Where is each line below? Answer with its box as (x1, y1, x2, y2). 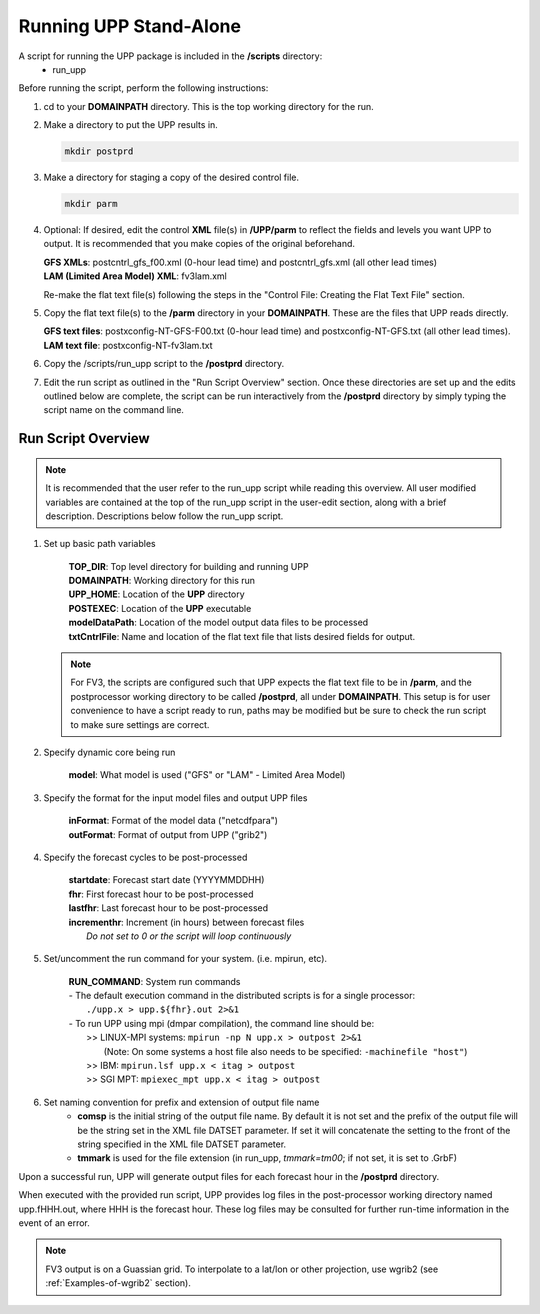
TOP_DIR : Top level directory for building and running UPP (68, 560, 309, 572)
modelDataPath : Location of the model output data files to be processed (68, 616, 369, 629)
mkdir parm (64, 198, 118, 210)
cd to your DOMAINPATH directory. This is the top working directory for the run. (43, 100, 374, 112)
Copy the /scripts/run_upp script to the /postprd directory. (43, 358, 285, 370)
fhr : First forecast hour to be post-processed (68, 888, 254, 900)
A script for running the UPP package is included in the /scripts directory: (18, 50, 323, 62)
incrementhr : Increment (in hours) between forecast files (68, 916, 305, 928)
